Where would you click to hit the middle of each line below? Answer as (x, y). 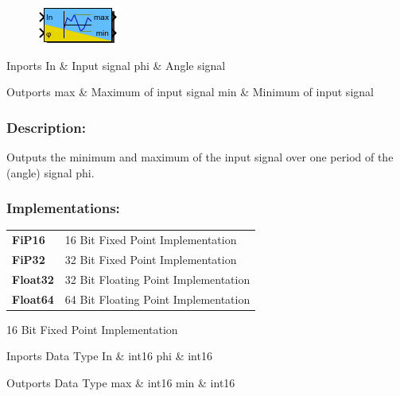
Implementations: (63, 208)
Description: (46, 127)
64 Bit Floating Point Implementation (157, 299)
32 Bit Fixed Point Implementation (151, 259)
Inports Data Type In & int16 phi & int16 (109, 356)
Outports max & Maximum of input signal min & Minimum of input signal (190, 92)
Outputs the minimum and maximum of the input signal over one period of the (200, 157)
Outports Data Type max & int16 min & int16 (121, 382)
